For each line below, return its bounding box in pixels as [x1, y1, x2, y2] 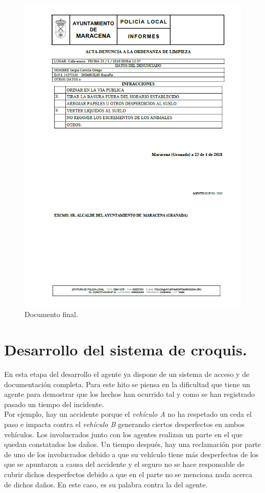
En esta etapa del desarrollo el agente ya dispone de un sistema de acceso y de [4, 368, 250, 379]
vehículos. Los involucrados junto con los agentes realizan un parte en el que [4, 429, 243, 439]
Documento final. [25, 309, 78, 320]
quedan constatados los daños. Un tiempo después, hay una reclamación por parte [4, 439, 261, 450]
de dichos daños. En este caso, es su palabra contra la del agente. [4, 479, 208, 489]
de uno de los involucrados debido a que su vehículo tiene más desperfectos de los [4, 449, 259, 459]
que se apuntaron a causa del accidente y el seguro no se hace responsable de [4, 459, 245, 469]
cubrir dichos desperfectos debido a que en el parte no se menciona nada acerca [4, 468, 252, 479]
